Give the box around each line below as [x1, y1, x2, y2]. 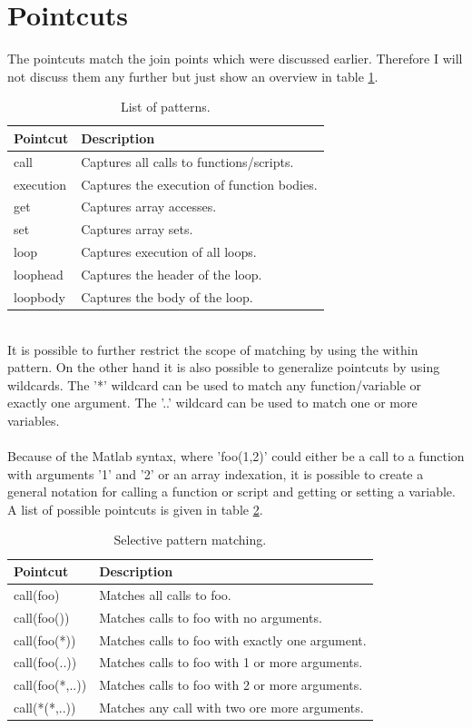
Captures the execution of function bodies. [81, 174, 318, 193]
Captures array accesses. [81, 197, 217, 216]
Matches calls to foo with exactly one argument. [99, 630, 367, 649]
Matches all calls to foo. [99, 585, 231, 604]
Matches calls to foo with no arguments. [99, 607, 322, 626]
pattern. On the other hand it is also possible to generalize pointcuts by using [7, 358, 440, 377]
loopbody [14, 287, 65, 306]
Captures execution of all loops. [81, 242, 257, 261]
